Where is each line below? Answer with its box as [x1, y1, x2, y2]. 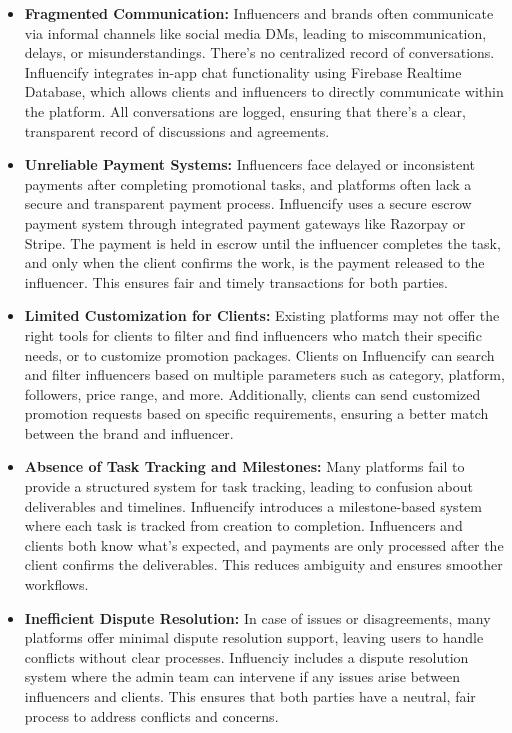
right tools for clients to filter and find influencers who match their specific [24, 324, 482, 345]
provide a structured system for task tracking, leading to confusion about [24, 476, 474, 497]
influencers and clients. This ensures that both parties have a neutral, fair [24, 686, 476, 706]
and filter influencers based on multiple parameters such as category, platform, [24, 364, 505, 385]
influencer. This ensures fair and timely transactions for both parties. [24, 271, 448, 292]
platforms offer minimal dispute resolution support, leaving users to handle [24, 627, 484, 648]
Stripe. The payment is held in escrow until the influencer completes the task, [24, 232, 501, 253]
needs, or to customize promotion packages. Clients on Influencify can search [24, 344, 495, 365]
